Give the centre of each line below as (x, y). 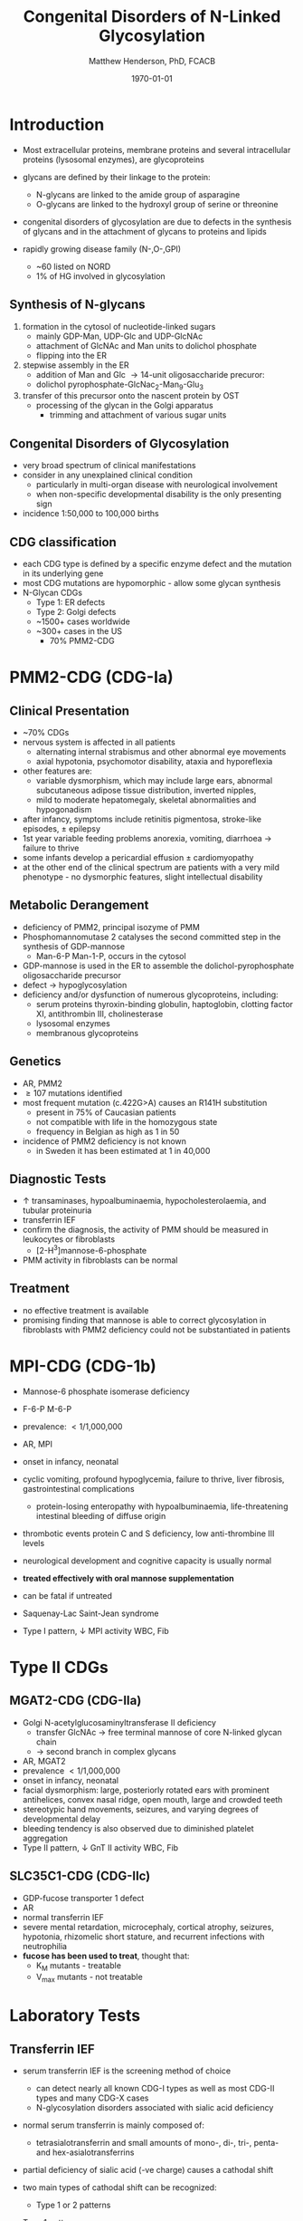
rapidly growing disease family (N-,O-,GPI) (102, 249)
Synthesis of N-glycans (78, 305)
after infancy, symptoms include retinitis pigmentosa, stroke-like (142, 819)
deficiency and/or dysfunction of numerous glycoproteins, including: (150, 995)
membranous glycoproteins (87, 1033)
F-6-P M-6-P (47, 1409)
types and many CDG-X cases (92, 2098)
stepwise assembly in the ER (76, 365)
